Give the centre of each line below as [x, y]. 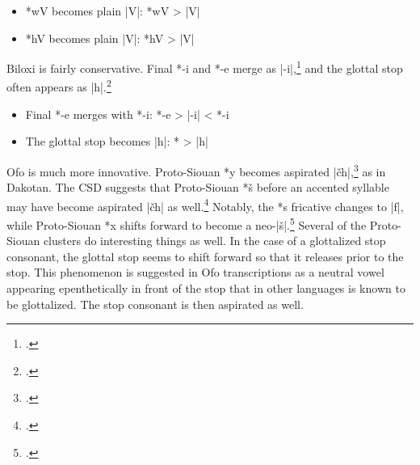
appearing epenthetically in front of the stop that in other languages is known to [206, 288]
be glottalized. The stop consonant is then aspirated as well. [155, 304]
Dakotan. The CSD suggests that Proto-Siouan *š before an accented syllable [198, 187]
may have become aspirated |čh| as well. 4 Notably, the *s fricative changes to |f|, [205, 205]
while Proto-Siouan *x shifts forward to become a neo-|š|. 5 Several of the [187, 223]
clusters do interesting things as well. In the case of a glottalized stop [214, 241]
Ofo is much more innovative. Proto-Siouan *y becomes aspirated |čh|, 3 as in [196, 170]
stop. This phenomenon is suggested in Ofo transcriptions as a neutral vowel [195, 272]
